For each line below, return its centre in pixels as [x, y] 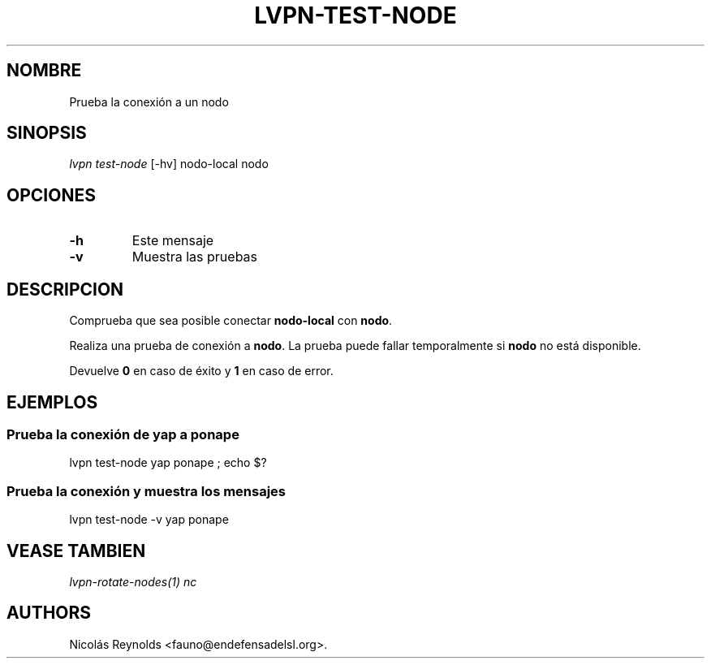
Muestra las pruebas [195, 257]
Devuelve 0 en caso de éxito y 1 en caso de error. [201, 371]
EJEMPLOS [52, 402]
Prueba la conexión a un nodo [149, 101]
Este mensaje [173, 241]
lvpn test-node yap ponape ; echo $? [168, 463]
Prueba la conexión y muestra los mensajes [147, 491]
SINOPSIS [47, 133]
